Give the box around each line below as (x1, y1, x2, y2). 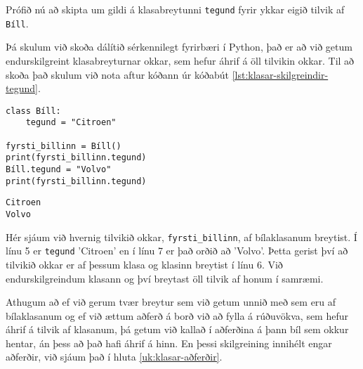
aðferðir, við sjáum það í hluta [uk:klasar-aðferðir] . (6, 349, 223, 364)
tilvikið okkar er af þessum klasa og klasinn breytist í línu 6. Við (6, 257, 283, 271)
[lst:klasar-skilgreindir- (232, 67, 329, 82)
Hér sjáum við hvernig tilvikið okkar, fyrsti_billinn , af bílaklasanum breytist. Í (6, 229, 357, 244)
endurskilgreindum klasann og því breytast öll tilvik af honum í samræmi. (6, 271, 324, 285)
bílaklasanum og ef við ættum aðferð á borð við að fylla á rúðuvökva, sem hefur (6, 308, 348, 323)
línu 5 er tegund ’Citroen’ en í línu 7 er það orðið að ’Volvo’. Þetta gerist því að (6, 243, 348, 258)
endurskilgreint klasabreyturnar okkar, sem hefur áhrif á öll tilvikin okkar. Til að (6, 53, 355, 67)
